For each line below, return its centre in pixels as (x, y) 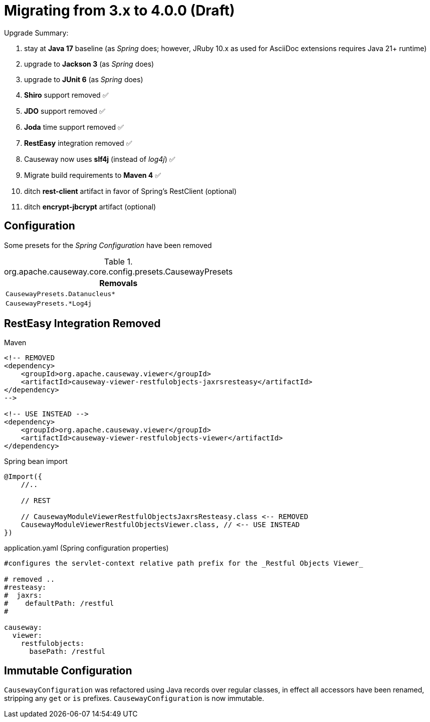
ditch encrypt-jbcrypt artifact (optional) (90, 206)
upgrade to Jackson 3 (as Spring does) (89, 64)
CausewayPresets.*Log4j (49, 303)
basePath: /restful (67, 652)
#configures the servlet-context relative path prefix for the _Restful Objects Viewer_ (184, 563)
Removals (119, 283)
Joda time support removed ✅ (74, 127)
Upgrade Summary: (36, 33)
